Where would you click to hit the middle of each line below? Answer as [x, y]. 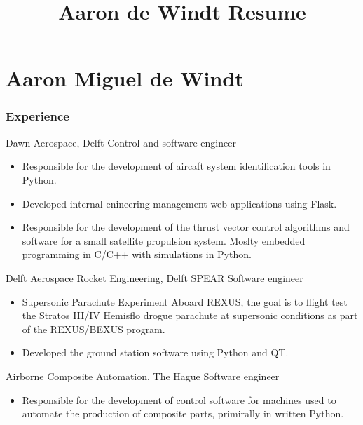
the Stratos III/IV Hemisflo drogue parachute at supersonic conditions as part [190, 315]
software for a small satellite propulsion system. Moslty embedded [164, 240]
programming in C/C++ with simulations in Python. [137, 254]
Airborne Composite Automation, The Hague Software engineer [143, 376]
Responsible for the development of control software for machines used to [179, 399]
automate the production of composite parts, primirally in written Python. [183, 413]
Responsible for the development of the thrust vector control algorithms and [186, 227]
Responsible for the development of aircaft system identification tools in [176, 166]
